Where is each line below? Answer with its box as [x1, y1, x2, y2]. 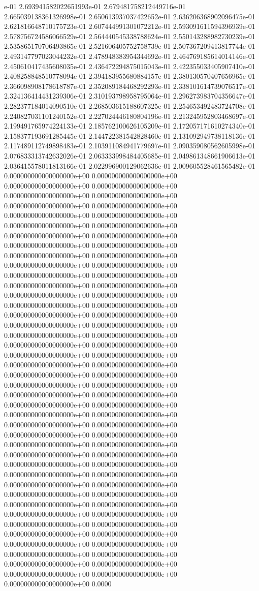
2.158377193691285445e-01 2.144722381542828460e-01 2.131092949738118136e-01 [4, 130, 255, 141]
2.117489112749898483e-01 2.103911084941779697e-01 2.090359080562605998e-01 [4, 140, 255, 151]
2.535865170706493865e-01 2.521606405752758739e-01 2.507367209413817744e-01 [4, 41, 255, 51]
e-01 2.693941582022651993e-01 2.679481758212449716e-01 [4, 1, 186, 11]
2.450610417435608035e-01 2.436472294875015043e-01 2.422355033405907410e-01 [4, 60, 255, 71]
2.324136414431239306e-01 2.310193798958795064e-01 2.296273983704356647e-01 [4, 90, 255, 101]
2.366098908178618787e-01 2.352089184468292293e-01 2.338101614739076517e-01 [4, 80, 255, 91]
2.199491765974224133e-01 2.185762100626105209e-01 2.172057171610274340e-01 [4, 120, 255, 131]
